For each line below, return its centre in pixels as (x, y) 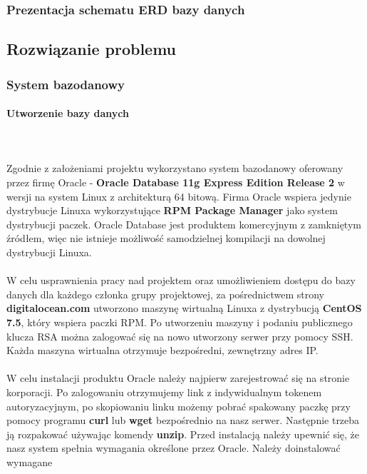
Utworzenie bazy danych (68, 113)
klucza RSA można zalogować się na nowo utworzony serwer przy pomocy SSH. (180, 336)
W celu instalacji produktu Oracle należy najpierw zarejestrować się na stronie (178, 378)
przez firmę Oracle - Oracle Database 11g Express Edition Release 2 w (176, 182)
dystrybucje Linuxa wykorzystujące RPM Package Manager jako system (172, 210)
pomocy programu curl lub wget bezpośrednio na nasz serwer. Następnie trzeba (183, 420)
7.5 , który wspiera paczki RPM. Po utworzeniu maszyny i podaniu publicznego (180, 322)
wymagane (30, 462)
